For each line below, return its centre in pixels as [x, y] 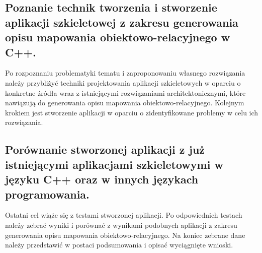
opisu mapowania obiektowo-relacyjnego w [118, 37]
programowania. [47, 194]
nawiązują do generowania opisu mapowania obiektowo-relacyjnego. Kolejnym [125, 103]
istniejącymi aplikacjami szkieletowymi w [114, 164]
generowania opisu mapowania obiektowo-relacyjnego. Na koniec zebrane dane [125, 235]
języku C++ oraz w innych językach [102, 179]
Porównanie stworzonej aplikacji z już [105, 149]
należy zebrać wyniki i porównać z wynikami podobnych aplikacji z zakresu [121, 225]
